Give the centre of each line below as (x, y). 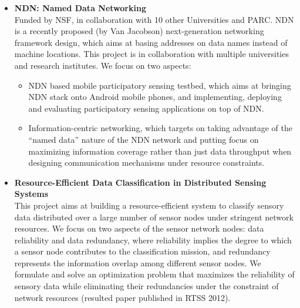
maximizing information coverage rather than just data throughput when (160, 151)
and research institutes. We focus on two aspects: (103, 65)
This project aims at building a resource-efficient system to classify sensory (149, 205)
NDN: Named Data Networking (80, 8)
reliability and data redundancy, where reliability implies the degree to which (153, 240)
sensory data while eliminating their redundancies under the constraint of (146, 286)
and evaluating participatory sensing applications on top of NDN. (146, 108)
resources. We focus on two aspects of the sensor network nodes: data (139, 228)
